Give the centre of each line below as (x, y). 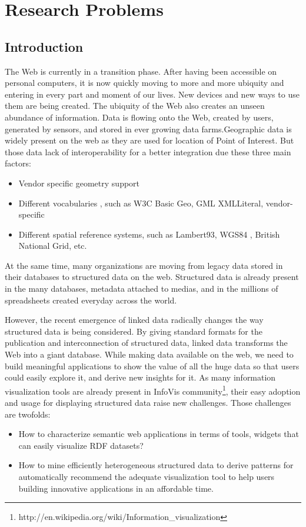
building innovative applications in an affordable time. (116, 488)
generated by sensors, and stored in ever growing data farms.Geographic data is (148, 129)
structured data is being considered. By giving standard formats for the (134, 331)
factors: (18, 163)
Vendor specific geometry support (79, 183)
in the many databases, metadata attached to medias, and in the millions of (142, 288)
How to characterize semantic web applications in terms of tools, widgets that (159, 434)
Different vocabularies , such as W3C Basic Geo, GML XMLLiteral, (141, 203)
